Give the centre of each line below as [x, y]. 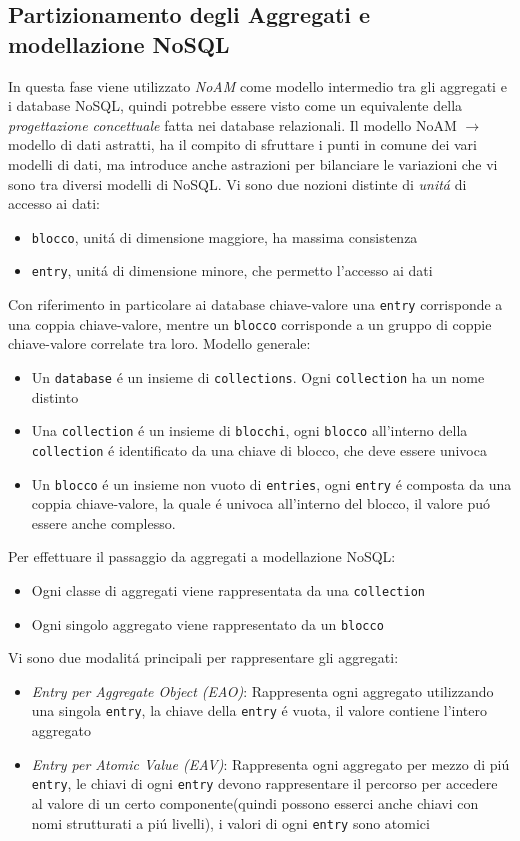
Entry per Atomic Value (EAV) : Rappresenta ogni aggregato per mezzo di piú [270, 763]
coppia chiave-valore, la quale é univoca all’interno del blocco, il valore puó [261, 503]
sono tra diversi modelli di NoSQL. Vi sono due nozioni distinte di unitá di [237, 183]
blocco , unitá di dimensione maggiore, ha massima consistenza [224, 236]
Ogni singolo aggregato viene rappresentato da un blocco [207, 623]
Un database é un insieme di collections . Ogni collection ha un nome [258, 376]
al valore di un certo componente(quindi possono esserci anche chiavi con [255, 802]
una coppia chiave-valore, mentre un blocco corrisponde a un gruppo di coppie [250, 323]
